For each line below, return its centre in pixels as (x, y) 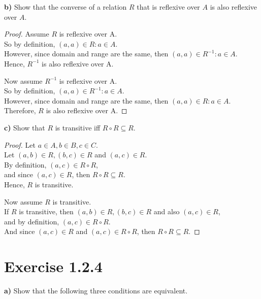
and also (167, 211)
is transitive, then (46, 211)
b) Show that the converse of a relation (66, 7)
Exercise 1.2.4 (53, 266)
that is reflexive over (168, 7)
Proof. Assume (27, 34)
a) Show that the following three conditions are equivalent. (96, 290)
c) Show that (25, 127)
